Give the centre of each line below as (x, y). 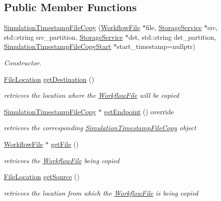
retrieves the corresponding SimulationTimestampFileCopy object (100, 128)
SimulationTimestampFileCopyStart (58, 46)
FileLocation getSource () (42, 177)
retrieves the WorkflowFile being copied (62, 160)
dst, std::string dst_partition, (172, 37)
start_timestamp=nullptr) (156, 46)
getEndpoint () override (139, 111)
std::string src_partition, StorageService (63, 37)
